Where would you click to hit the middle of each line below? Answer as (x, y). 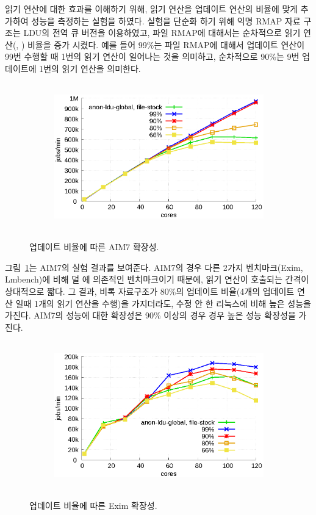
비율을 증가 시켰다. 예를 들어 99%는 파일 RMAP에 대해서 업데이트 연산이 (166, 44)
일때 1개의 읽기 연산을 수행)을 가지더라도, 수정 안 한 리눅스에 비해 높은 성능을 (163, 303)
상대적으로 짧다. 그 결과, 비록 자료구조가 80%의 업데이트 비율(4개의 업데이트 (150, 291)
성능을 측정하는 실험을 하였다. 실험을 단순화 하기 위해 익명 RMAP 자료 (166, 20)
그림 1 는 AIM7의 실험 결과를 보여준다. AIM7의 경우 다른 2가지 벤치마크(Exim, (154, 267)
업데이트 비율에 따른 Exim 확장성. (93, 505)
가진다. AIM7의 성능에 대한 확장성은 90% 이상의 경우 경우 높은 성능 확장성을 (150, 315)
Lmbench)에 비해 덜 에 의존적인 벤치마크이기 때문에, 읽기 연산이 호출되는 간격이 (157, 279)
